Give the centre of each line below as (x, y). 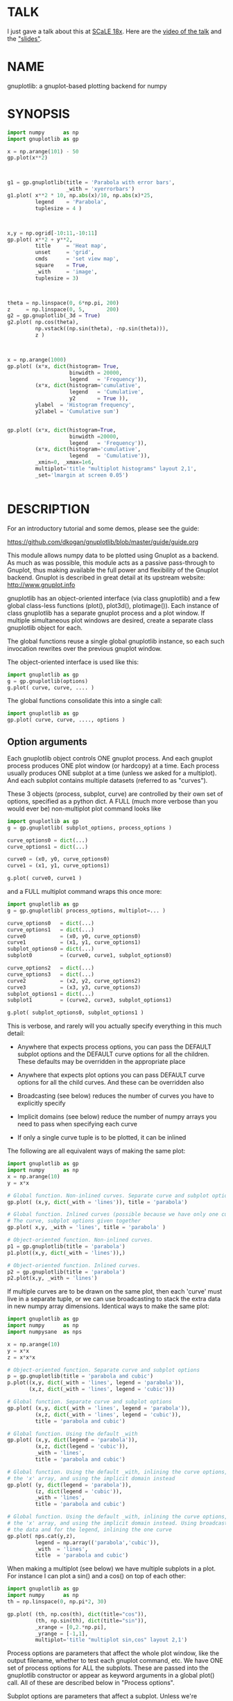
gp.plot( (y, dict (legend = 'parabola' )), (69, 1485)
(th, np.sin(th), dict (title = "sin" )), (91, 1620)
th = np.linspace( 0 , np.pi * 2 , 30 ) (57, 1602)
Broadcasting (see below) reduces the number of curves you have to (115, 1096)
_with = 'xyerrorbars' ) (101, 189)
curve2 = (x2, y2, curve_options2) (74, 981)
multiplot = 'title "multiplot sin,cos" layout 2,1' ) (111, 1640)
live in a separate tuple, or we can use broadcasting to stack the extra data (114, 1299)
